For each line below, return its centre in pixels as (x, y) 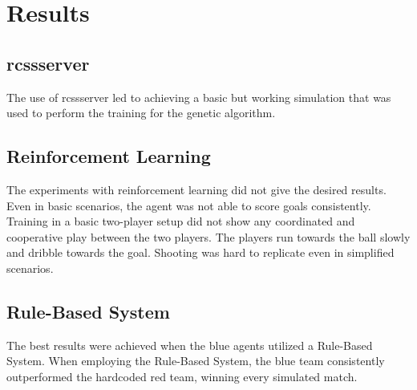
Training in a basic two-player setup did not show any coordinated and (181, 221)
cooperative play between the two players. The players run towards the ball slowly (208, 236)
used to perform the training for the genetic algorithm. (141, 113)
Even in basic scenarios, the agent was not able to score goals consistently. (189, 205)
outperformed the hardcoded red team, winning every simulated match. (182, 376)
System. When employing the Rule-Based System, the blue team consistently (196, 361)
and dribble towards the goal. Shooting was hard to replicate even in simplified (200, 252)
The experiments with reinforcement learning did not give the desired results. (196, 189)
